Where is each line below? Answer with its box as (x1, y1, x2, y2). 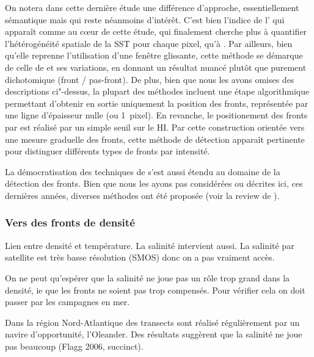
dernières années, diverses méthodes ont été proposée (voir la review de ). (5, 189, 280, 201)
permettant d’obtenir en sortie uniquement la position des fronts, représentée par (5, 96, 309, 109)
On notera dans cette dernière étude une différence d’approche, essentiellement (5, 1, 299, 13)
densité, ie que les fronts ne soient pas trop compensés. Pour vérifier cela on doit (5, 283, 305, 296)
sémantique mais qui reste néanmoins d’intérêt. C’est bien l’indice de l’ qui (5, 13, 285, 26)
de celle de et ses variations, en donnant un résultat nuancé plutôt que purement (5, 60, 307, 73)
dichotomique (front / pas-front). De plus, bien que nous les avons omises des (5, 73, 294, 85)
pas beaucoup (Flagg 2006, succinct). (5, 339, 144, 352)
